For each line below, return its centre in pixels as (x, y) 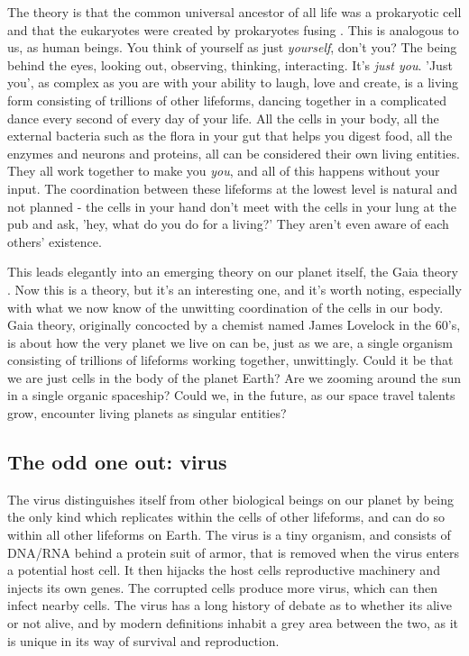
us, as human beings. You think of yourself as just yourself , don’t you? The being (232, 47)
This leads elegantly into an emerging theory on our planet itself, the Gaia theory (233, 272)
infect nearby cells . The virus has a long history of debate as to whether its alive (230, 605)
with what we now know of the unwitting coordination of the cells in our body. (225, 307)
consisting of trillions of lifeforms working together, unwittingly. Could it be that (230, 360)
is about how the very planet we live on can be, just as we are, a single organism (230, 342)
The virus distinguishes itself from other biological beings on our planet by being (230, 499)
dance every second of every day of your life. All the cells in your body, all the (223, 118)
